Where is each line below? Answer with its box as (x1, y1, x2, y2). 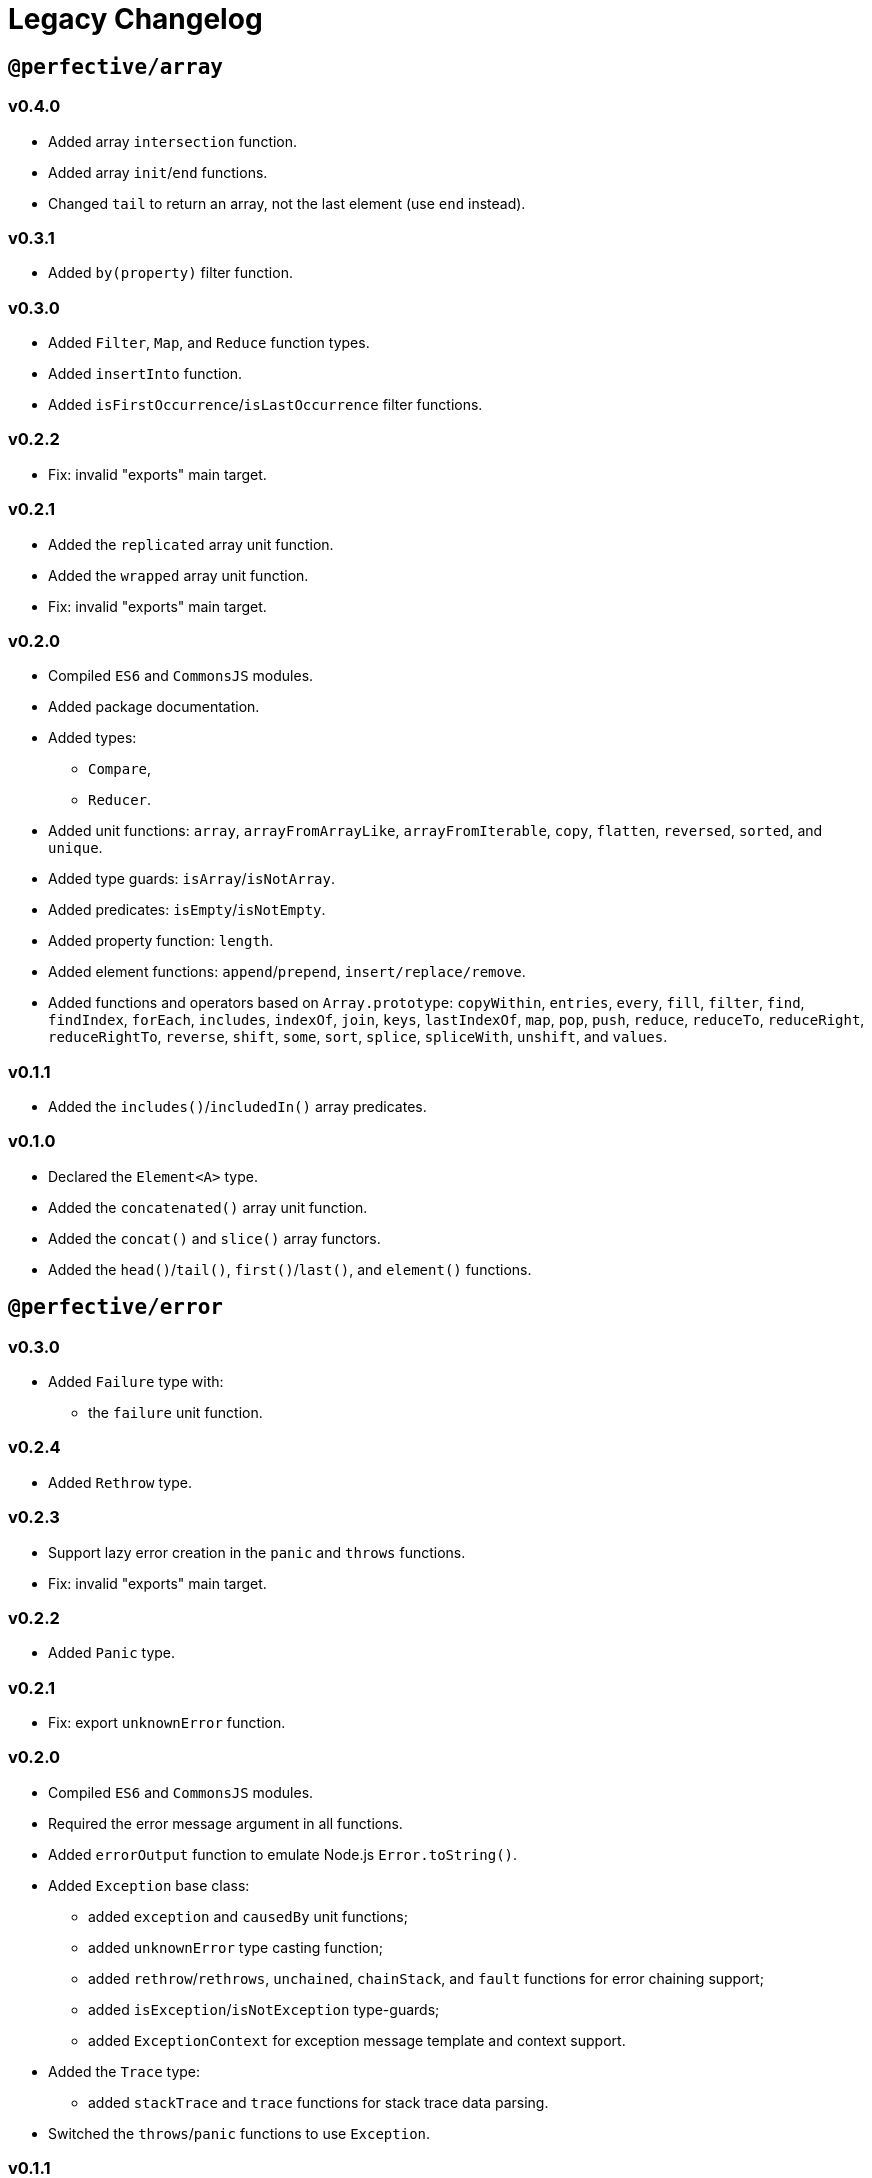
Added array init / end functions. (48, 163, 268, 181)
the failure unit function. (88, 1404, 263, 1422)
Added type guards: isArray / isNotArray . (48, 870, 335, 888)
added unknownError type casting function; (88, 1938, 383, 1956)
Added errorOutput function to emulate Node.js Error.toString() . (48, 1845, 518, 1863)
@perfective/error (8, 1295, 223, 1320)
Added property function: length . (48, 932, 274, 950)
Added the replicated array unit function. (48, 535, 334, 553)
